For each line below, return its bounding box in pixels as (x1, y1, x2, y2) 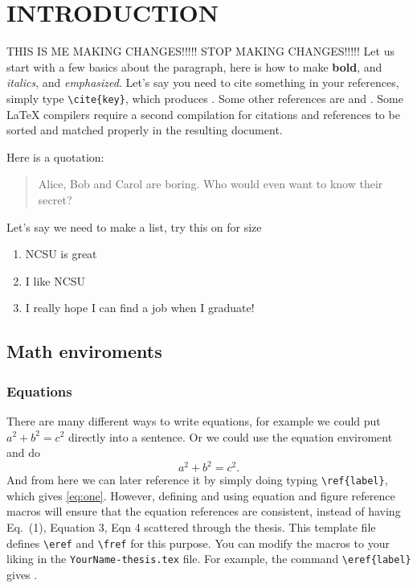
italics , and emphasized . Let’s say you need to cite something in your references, (6, 74, 399, 91)
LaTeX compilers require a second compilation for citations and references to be (6, 105, 400, 122)
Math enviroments (6, 339, 162, 364)
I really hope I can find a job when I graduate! (25, 299, 255, 316)
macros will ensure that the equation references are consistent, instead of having (6, 503, 401, 520)
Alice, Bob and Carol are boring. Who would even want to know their (38, 175, 383, 192)
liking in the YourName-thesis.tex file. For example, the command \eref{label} (6, 550, 411, 567)
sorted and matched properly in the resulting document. (6, 121, 283, 138)
